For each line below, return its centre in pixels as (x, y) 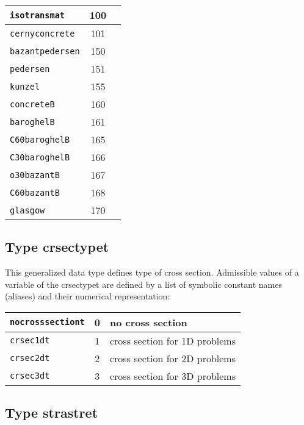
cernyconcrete (42, 33)
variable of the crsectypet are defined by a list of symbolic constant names (143, 284)
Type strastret (52, 412)
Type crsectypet (57, 247)
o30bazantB (35, 175)
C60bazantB (35, 192)
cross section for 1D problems (172, 340)
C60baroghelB (40, 139)
